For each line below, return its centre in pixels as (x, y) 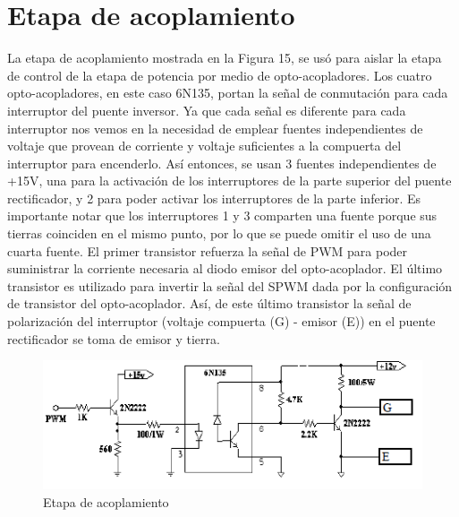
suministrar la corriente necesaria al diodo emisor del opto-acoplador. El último (225, 268)
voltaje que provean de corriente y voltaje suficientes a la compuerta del (204, 146)
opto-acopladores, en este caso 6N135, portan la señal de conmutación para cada (228, 93)
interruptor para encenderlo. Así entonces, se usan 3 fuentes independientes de (222, 163)
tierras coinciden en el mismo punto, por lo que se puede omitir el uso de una (219, 233)
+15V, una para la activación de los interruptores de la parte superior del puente (229, 181)
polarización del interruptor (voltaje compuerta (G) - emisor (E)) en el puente (221, 321)
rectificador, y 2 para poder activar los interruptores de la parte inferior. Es (214, 198)
